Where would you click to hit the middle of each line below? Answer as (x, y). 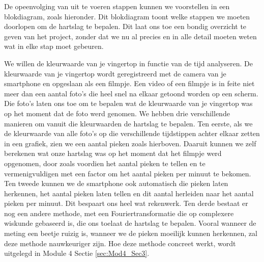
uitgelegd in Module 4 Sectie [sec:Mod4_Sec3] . (77, 253)
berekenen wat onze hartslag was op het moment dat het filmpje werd (113, 153)
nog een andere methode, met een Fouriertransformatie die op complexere (119, 213)
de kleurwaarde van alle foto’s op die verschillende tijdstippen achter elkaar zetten (132, 133)
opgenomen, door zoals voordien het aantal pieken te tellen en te (105, 163)
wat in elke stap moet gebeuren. (54, 46)
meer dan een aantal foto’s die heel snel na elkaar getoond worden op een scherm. (131, 93)
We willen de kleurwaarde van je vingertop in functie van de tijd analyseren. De (128, 63)
